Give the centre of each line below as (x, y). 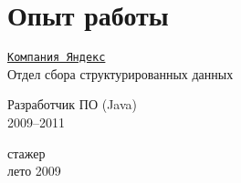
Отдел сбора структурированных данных (120, 73)
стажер (26, 152)
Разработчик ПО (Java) (72, 104)
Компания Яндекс (57, 58)
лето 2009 (34, 171)
